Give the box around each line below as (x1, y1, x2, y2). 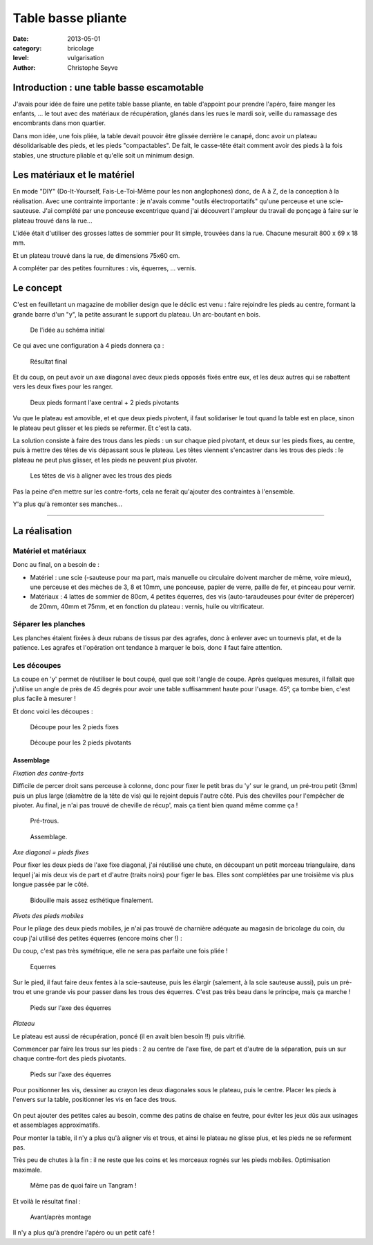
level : (12, 54, 29, 62)
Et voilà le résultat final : (12, 1197, 81, 1206)
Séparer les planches (12, 619, 86, 629)
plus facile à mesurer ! (12, 695, 76, 703)
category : (12, 44, 42, 52)
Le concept (12, 282, 62, 294)
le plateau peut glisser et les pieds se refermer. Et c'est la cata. (12, 424, 192, 432)
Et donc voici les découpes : (12, 707, 93, 715)
